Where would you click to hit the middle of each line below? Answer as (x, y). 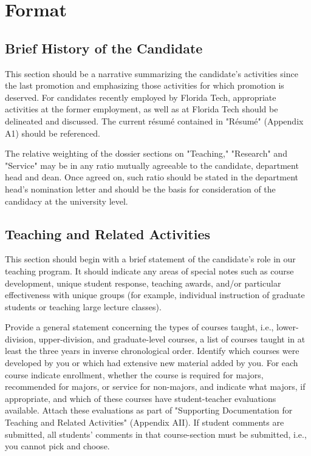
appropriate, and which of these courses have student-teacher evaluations (141, 398)
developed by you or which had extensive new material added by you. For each (152, 363)
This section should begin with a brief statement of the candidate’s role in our (150, 259)
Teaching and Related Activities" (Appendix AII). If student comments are (145, 422)
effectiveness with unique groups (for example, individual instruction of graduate (155, 295)
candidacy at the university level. (67, 201)
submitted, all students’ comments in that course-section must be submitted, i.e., (156, 434)
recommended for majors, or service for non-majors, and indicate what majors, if (155, 386)
